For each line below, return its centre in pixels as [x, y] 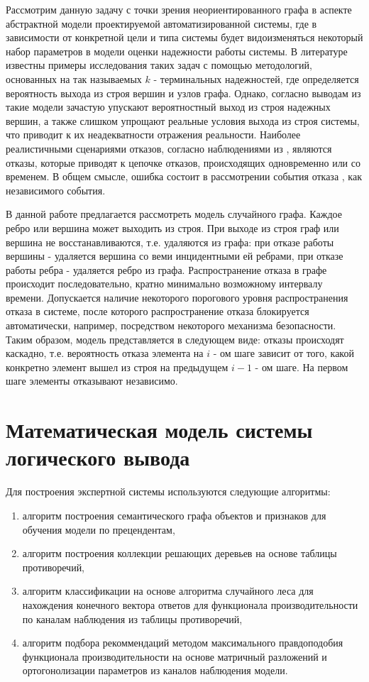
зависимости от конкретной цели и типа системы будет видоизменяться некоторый [184, 37]
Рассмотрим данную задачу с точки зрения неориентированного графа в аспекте [179, 9]
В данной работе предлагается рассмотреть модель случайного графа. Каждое [174, 214]
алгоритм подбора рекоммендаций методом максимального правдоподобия [183, 643]
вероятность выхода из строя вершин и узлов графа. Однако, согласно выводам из [183, 93]
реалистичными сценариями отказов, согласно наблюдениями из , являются [169, 148]
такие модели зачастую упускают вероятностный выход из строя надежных [168, 107]
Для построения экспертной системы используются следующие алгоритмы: [168, 491]
